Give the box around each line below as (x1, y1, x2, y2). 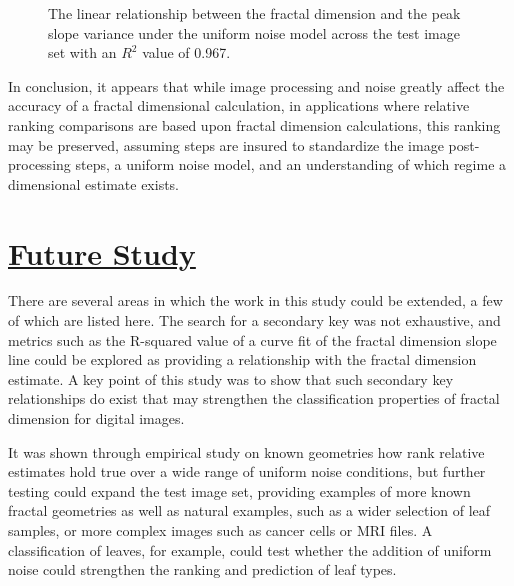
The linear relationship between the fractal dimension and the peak (48, 3, 461, 23)
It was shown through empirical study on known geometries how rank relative (8, 441, 485, 462)
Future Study (8, 232, 196, 273)
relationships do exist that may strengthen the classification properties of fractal (8, 388, 500, 409)
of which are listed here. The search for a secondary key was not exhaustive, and (8, 310, 501, 331)
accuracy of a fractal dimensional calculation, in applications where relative (8, 95, 470, 116)
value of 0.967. (142, 42, 231, 63)
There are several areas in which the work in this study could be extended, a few (8, 290, 503, 311)
